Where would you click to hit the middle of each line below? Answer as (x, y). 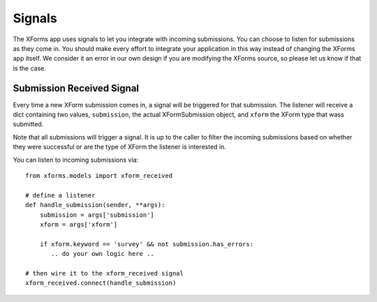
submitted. (28, 124)
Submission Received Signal (76, 88)
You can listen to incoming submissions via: (76, 160)
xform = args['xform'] (79, 224)
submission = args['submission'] (97, 215)
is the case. (30, 68)
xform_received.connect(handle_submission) (101, 283)
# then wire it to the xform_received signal (105, 273)
